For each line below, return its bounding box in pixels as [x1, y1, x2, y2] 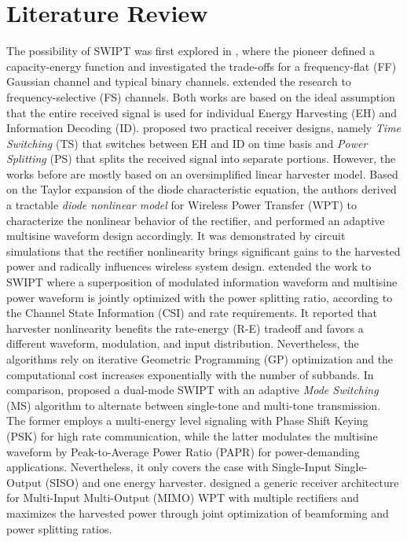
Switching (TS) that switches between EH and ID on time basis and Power [6, 135, 368, 151]
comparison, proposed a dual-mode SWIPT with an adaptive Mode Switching [6, 382, 379, 398]
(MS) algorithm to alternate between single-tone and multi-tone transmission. [6, 396, 381, 413]
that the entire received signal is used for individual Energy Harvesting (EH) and [6, 104, 398, 120]
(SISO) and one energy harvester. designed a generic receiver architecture [45, 474, 399, 490]
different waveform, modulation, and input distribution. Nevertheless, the [6, 335, 359, 352]
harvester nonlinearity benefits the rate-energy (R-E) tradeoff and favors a [6, 319, 364, 336]
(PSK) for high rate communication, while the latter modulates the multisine [6, 427, 378, 444]
